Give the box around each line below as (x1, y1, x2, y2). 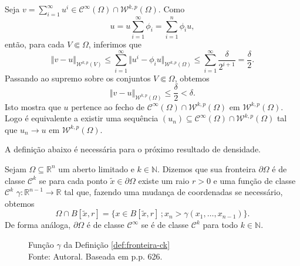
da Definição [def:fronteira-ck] (63, 238, 170, 250)
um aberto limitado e (58, 162, 134, 175)
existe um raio (138, 174, 190, 186)
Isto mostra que (5, 100, 61, 112)
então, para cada (5, 37, 65, 50)
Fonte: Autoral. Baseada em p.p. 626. (28, 250, 163, 262)
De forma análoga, (5, 219, 71, 231)
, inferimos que (88, 37, 142, 50)
